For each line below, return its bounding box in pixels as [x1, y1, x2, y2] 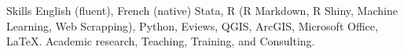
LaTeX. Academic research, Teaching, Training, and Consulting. [6, 33, 315, 49]
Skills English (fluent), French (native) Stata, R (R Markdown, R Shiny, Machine [6, 2, 398, 18]
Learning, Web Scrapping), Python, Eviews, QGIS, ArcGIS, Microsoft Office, [6, 17, 378, 34]
